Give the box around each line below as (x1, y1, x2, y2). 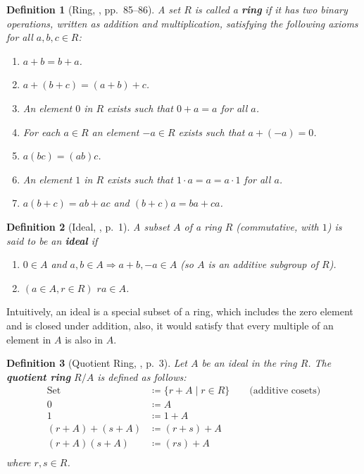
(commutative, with (236, 219, 319, 233)
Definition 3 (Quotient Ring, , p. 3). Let (6, 355, 187, 370)
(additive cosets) (249, 386, 321, 396)
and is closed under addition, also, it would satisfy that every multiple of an (6, 317, 334, 332)
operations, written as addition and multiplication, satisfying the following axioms (6, 16, 358, 30)
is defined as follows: (97, 369, 187, 384)
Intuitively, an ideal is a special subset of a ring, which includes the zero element (6, 304, 353, 319)
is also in (65, 332, 103, 346)
